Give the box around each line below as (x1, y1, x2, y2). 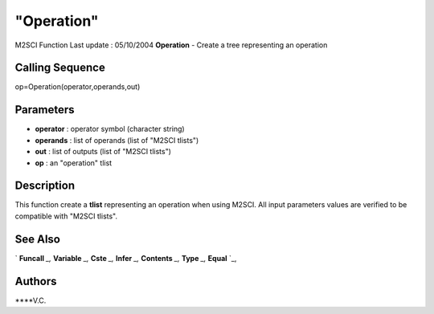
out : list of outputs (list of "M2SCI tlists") (35, 147, 172, 157)
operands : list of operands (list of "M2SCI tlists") (35, 135, 199, 145)
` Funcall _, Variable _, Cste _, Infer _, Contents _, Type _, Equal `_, (14, 253, 237, 263)
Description (14, 179, 76, 193)
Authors (14, 274, 57, 288)
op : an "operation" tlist (35, 157, 113, 168)
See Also (14, 232, 60, 246)
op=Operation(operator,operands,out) (14, 82, 141, 92)
